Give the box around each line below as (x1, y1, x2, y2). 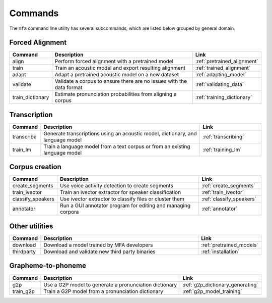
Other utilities (9, 222, 53, 230)
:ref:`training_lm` (202, 146, 242, 153)
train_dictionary (12, 94, 49, 101)
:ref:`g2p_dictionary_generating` (182, 281, 259, 288)
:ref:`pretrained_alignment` (195, 58, 259, 65)
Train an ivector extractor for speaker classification (59, 189, 181, 196)
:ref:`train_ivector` (201, 189, 244, 196)
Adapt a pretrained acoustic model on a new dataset (54, 71, 179, 78)
